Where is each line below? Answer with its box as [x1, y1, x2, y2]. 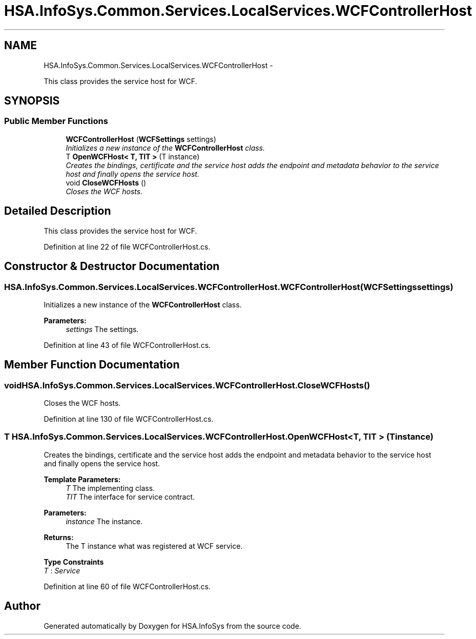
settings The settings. [66, 324, 139, 334]
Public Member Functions [4, 116, 108, 127]
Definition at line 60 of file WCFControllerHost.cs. [44, 582, 211, 591]
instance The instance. [66, 517, 143, 526]
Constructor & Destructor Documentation [4, 260, 220, 273]
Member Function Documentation [4, 358, 180, 372]
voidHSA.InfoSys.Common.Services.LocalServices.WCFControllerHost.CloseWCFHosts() [4, 380, 370, 390]
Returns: [44, 532, 74, 542]
